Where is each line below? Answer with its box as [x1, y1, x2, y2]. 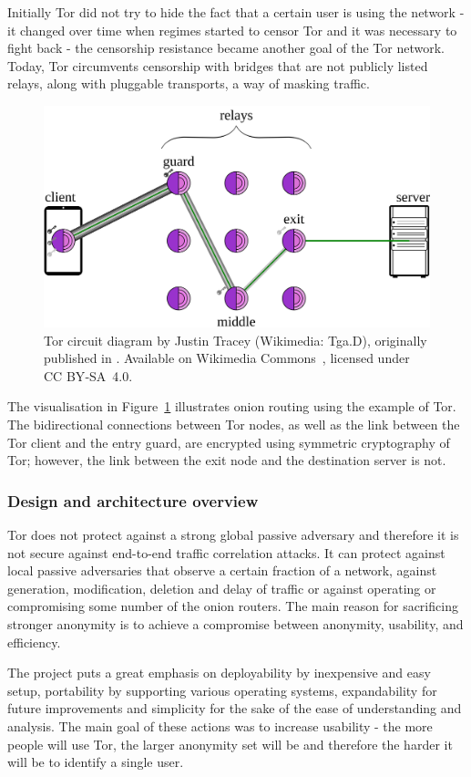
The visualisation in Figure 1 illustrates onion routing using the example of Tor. [7, 397, 456, 416]
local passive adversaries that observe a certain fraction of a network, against [7, 561, 437, 580]
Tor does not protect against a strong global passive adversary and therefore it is [7, 524, 459, 544]
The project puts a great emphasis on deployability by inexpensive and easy [7, 663, 431, 682]
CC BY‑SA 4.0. [44, 366, 133, 385]
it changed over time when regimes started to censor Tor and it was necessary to [7, 20, 457, 39]
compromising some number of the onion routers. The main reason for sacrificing [7, 596, 458, 616]
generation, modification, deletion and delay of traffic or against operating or [7, 578, 436, 597]
